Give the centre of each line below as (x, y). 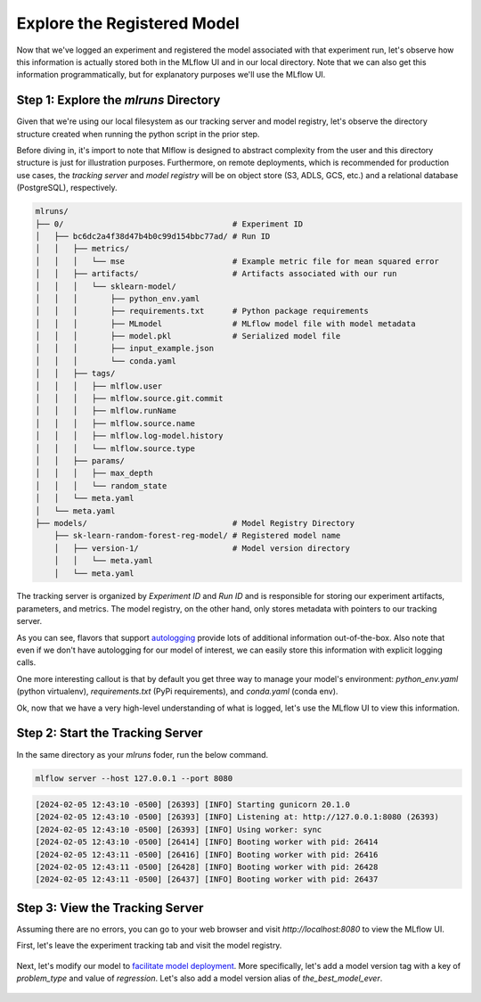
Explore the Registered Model (128, 23)
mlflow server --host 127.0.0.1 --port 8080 (134, 778)
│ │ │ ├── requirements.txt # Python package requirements (202, 311)
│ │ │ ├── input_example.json (124, 349)
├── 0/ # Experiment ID (169, 224)
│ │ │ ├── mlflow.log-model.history (129, 436)
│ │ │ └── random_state (101, 485)
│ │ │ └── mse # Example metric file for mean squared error (237, 261)
